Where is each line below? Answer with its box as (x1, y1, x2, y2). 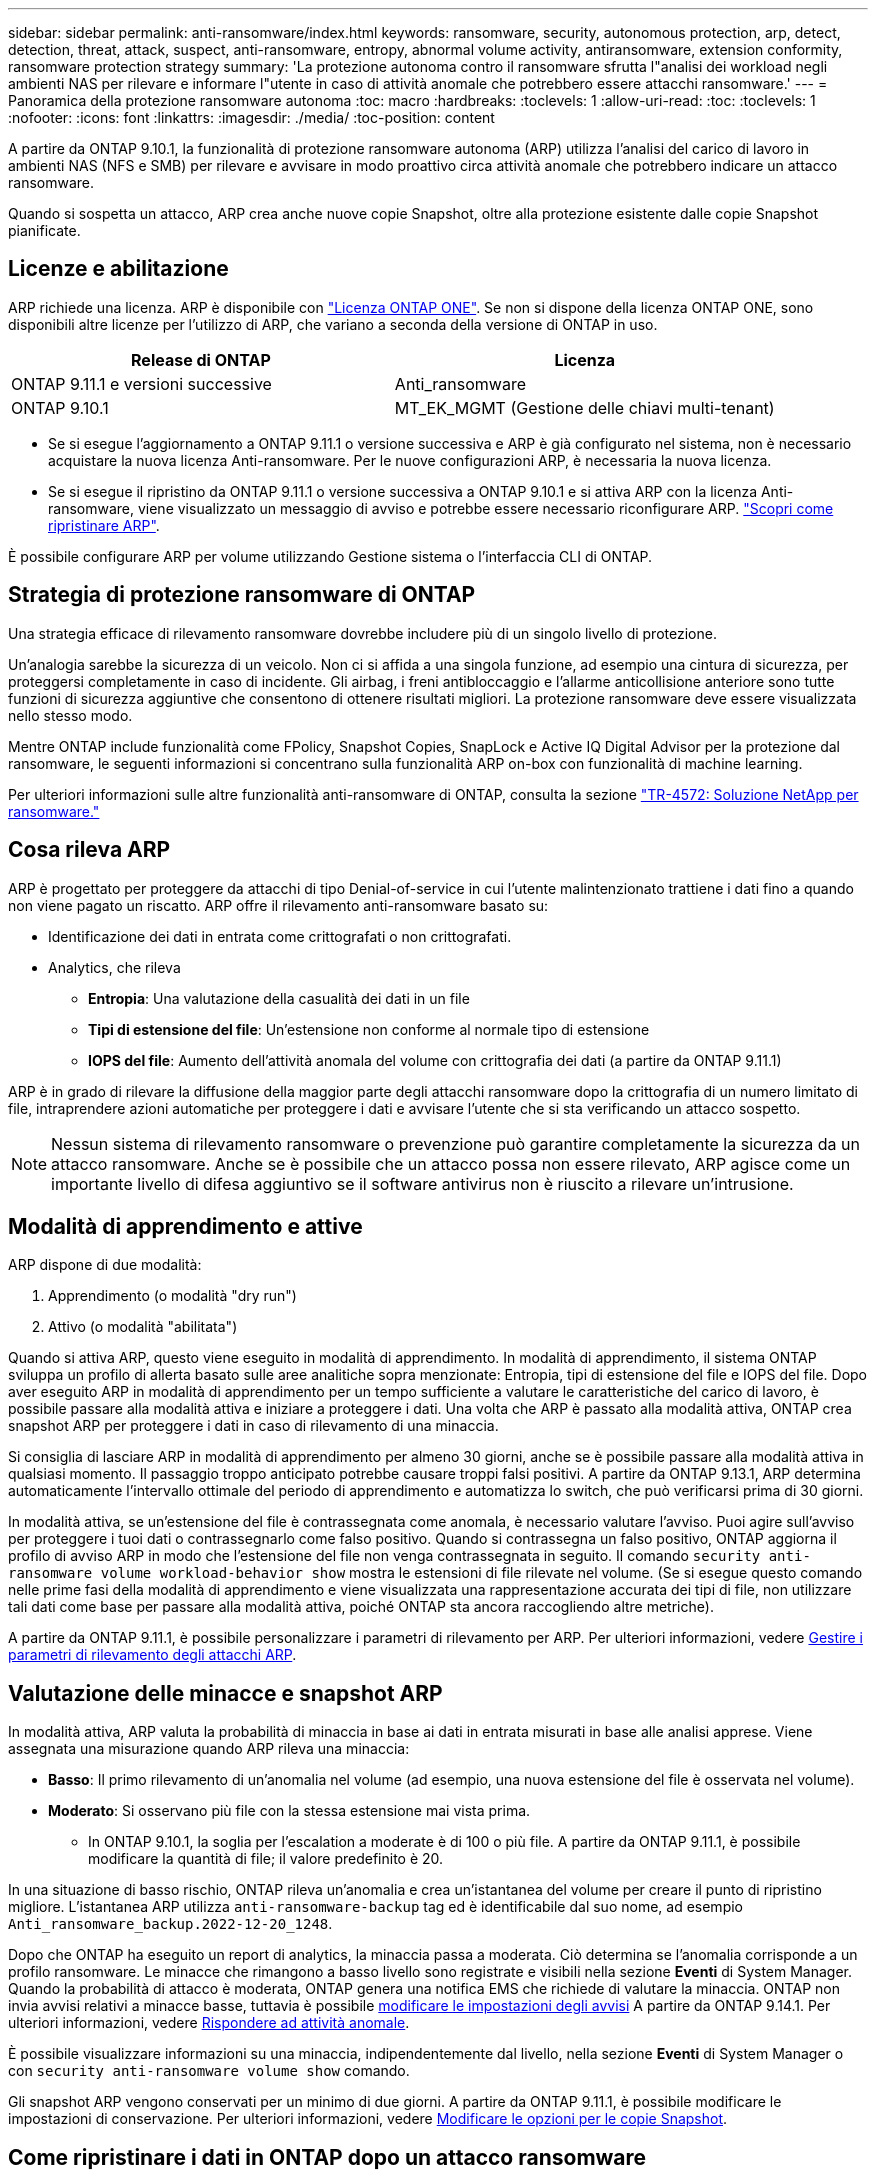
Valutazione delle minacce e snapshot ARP (8, 1680, 443, 1706)
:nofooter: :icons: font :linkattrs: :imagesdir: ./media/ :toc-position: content (8, 109, 495, 126)
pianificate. (8, 222, 81, 239)
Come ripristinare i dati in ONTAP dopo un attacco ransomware (8, 2144, 647, 2170)
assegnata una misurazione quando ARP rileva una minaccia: (8, 1740, 410, 1758)
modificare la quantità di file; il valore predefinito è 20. (88, 1850, 444, 1868)
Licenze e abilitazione (8, 256, 229, 282)
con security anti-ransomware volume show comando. (8, 2062, 410, 2080)
